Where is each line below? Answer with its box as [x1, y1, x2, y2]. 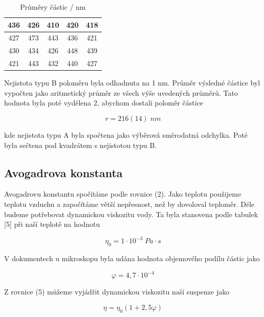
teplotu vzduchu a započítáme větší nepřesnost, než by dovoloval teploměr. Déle [4, 198, 255, 209]
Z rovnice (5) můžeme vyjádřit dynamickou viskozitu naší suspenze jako [4, 286, 230, 297]
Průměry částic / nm [20, 2, 86, 12]
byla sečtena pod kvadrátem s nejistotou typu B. [4, 139, 157, 150]
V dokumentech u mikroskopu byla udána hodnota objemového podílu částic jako [4, 253, 260, 264]
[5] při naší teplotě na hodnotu [4, 219, 100, 229]
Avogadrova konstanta [4, 164, 123, 180]
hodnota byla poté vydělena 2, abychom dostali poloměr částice [4, 97, 204, 108]
